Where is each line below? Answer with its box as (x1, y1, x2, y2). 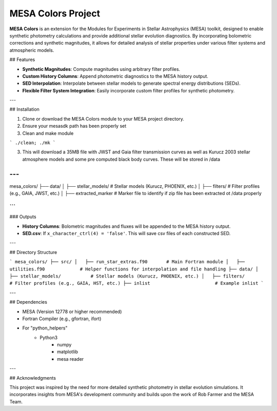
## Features (9, 56, 35, 63)
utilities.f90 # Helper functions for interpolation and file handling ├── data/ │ (9, 266, 259, 272)
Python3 (39, 334, 58, 341)
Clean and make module (22, 130, 74, 136)
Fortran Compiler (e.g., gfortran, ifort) (22, 316, 102, 322)
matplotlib (57, 349, 78, 355)
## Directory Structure (9, 249, 57, 255)
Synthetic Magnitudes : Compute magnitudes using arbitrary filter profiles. (22, 66, 181, 72)
